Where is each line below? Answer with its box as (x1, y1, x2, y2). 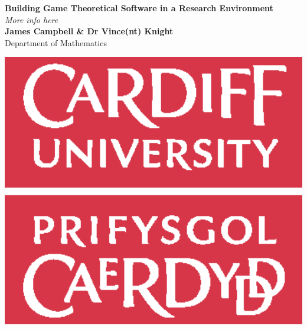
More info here (5, 13, 58, 25)
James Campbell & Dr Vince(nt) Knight (5, 25, 174, 37)
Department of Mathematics (5, 36, 107, 49)
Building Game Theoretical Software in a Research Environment (5, 2, 273, 14)
